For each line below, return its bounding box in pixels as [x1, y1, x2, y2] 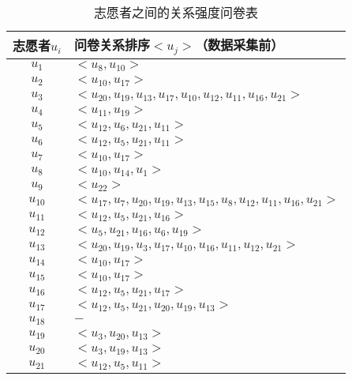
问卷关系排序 [73, 36, 150, 54]
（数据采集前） [195, 36, 284, 54]
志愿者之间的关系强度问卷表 [94, 3, 259, 21]
